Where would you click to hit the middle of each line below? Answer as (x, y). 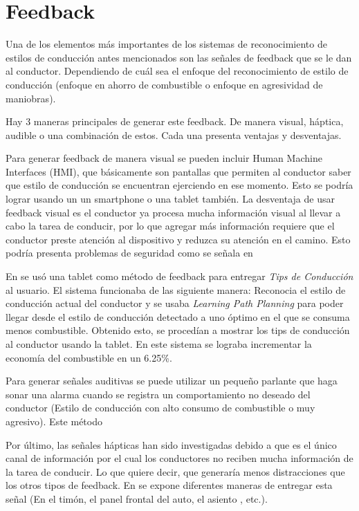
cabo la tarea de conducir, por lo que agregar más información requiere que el (170, 226)
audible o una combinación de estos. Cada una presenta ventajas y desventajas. (174, 134)
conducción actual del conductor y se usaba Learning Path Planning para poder (175, 303)
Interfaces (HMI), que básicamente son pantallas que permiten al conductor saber (178, 171)
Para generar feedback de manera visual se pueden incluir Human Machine (164, 158)
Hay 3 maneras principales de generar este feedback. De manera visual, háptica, (175, 121)
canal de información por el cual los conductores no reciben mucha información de (179, 458)
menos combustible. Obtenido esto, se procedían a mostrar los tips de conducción (178, 330)
